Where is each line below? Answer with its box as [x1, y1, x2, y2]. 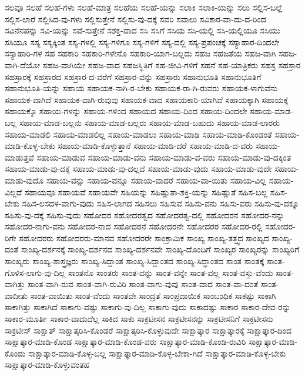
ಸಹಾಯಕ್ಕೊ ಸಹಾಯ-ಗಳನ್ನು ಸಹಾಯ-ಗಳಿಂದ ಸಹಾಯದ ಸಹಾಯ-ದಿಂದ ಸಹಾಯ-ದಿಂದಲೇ [5, 105, 247, 117]
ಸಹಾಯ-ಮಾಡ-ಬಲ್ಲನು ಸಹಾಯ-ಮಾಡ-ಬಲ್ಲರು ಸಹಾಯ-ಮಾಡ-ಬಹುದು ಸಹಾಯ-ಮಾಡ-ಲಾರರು [19, 116, 280, 128]
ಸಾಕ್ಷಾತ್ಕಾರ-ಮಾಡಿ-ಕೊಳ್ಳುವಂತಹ [5, 358, 90, 371]
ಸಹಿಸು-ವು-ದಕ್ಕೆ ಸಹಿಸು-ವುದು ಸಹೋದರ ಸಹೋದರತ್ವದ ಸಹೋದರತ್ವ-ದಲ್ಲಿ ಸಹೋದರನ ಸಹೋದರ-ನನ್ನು [5, 208, 284, 221]
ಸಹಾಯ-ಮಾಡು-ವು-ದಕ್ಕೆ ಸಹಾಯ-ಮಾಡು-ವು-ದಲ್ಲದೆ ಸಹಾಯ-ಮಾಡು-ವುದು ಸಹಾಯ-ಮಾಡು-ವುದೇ [5, 162, 272, 175]
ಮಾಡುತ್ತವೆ [5, 151, 34, 163]
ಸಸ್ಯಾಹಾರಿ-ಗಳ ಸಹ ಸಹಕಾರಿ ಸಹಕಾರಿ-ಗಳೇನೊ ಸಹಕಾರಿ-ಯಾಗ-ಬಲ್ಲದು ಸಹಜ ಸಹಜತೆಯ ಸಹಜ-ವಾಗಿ [5, 47, 276, 59]
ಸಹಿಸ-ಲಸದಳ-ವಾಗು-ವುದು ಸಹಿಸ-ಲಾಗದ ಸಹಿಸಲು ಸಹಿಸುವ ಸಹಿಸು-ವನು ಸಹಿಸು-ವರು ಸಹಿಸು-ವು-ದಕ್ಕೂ [22, 197, 299, 209]
